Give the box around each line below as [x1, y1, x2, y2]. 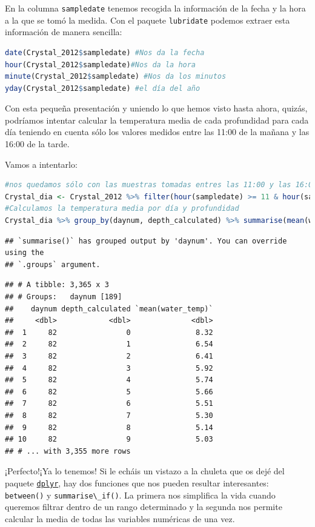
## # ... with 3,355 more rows [5, 446, 131, 456]
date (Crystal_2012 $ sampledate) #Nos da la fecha [5, 48, 205, 57]
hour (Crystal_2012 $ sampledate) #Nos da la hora [5, 60, 196, 69]
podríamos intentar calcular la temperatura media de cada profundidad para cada [5, 113, 309, 126]
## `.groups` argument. [5, 260, 101, 269]
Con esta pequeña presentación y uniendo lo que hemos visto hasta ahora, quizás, [5, 102, 308, 114]
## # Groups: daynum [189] [5, 293, 122, 301]
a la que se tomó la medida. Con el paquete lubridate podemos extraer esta [5, 13, 290, 26]
